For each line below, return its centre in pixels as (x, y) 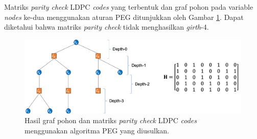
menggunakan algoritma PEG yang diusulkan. (97, 131)
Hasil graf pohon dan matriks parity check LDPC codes (111, 120)
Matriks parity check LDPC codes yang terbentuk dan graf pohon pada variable (129, 7)
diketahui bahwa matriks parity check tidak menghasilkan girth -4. (107, 27)
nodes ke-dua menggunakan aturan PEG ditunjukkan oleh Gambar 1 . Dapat (124, 17)
